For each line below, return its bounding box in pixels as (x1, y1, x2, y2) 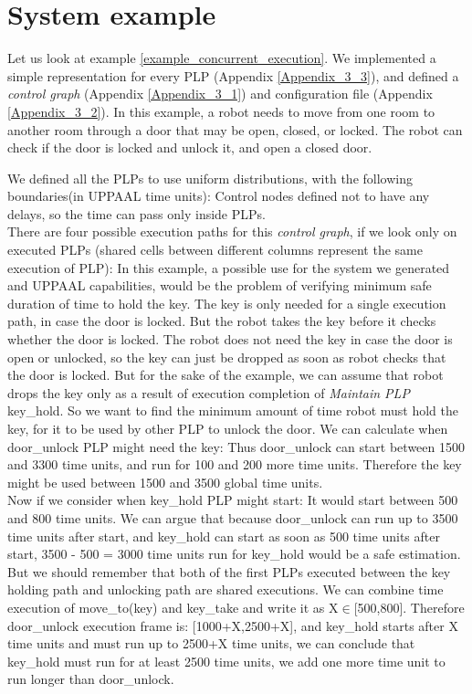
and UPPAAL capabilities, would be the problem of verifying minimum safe (7, 276, 432, 295)
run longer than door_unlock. (7, 669, 174, 689)
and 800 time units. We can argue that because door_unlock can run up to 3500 (7, 508, 458, 527)
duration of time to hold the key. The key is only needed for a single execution (7, 293, 446, 312)
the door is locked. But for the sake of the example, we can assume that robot (7, 365, 444, 384)
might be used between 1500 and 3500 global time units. (7, 472, 323, 491)
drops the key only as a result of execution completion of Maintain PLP (7, 383, 410, 402)
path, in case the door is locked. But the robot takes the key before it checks (7, 311, 436, 331)
